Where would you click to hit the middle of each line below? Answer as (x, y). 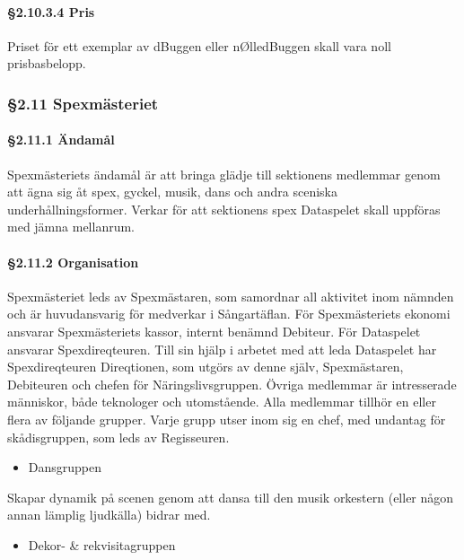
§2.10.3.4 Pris (51, 11)
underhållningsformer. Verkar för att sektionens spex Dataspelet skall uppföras (224, 209)
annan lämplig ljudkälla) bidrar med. (109, 515)
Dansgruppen (65, 467)
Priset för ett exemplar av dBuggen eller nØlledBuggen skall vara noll (199, 45)
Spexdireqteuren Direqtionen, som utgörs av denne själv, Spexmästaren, (206, 367)
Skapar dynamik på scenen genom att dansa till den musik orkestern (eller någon (231, 497)
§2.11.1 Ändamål (61, 140)
